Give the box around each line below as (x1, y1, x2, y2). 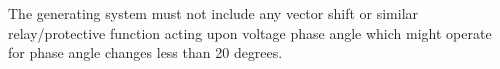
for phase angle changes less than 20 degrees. (8, 42, 283, 63)
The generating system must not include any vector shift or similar (8, 3, 419, 23)
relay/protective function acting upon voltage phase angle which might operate (8, 22, 492, 43)
